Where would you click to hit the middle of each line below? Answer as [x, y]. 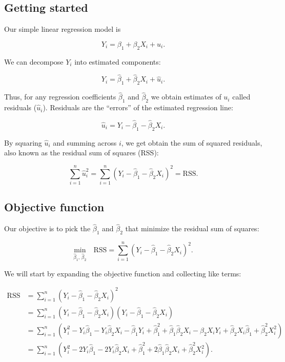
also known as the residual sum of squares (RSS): [82, 153]
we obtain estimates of [186, 97]
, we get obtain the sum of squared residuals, [192, 142]
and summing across [85, 142]
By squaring [23, 142]
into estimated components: [118, 61]
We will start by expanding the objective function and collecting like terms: [123, 273]
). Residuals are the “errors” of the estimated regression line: [138, 107]
